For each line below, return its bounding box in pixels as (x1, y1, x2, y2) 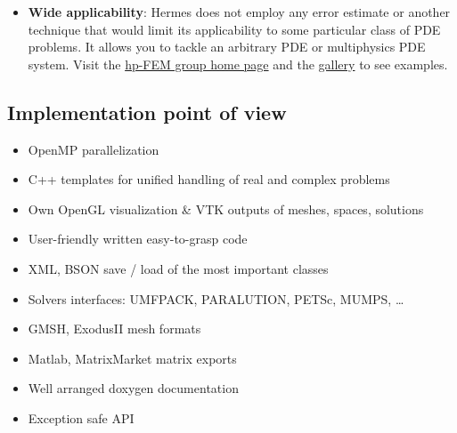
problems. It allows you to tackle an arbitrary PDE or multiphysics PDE (28, 37, 426, 56)
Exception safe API (28, 408, 135, 427)
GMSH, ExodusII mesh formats (28, 319, 201, 338)
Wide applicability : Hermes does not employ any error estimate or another (28, 3, 451, 20)
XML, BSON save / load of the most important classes (28, 259, 329, 277)
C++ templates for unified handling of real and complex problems (28, 170, 390, 188)
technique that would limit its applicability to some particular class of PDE (28, 20, 441, 38)
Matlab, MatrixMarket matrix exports (28, 349, 237, 367)
